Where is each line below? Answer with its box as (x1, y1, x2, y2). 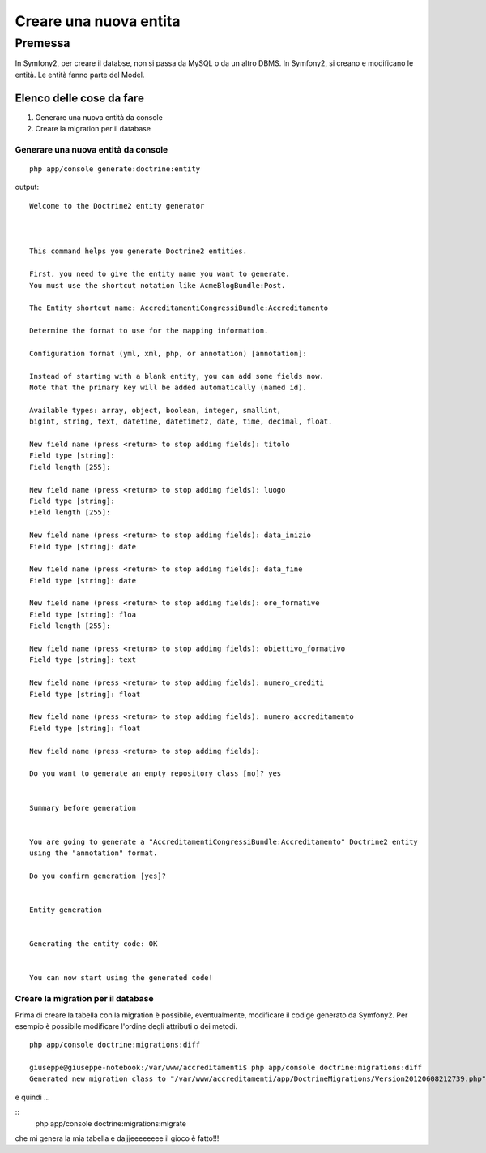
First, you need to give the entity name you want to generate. (29, 269, 291, 279)
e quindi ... (15, 1092, 50, 1102)
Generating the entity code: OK (29, 940, 158, 949)
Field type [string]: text (29, 656, 137, 665)
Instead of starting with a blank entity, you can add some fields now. (29, 372, 324, 381)
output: (15, 183, 40, 192)
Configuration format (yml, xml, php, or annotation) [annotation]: (29, 349, 307, 358)
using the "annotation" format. (29, 849, 158, 858)
